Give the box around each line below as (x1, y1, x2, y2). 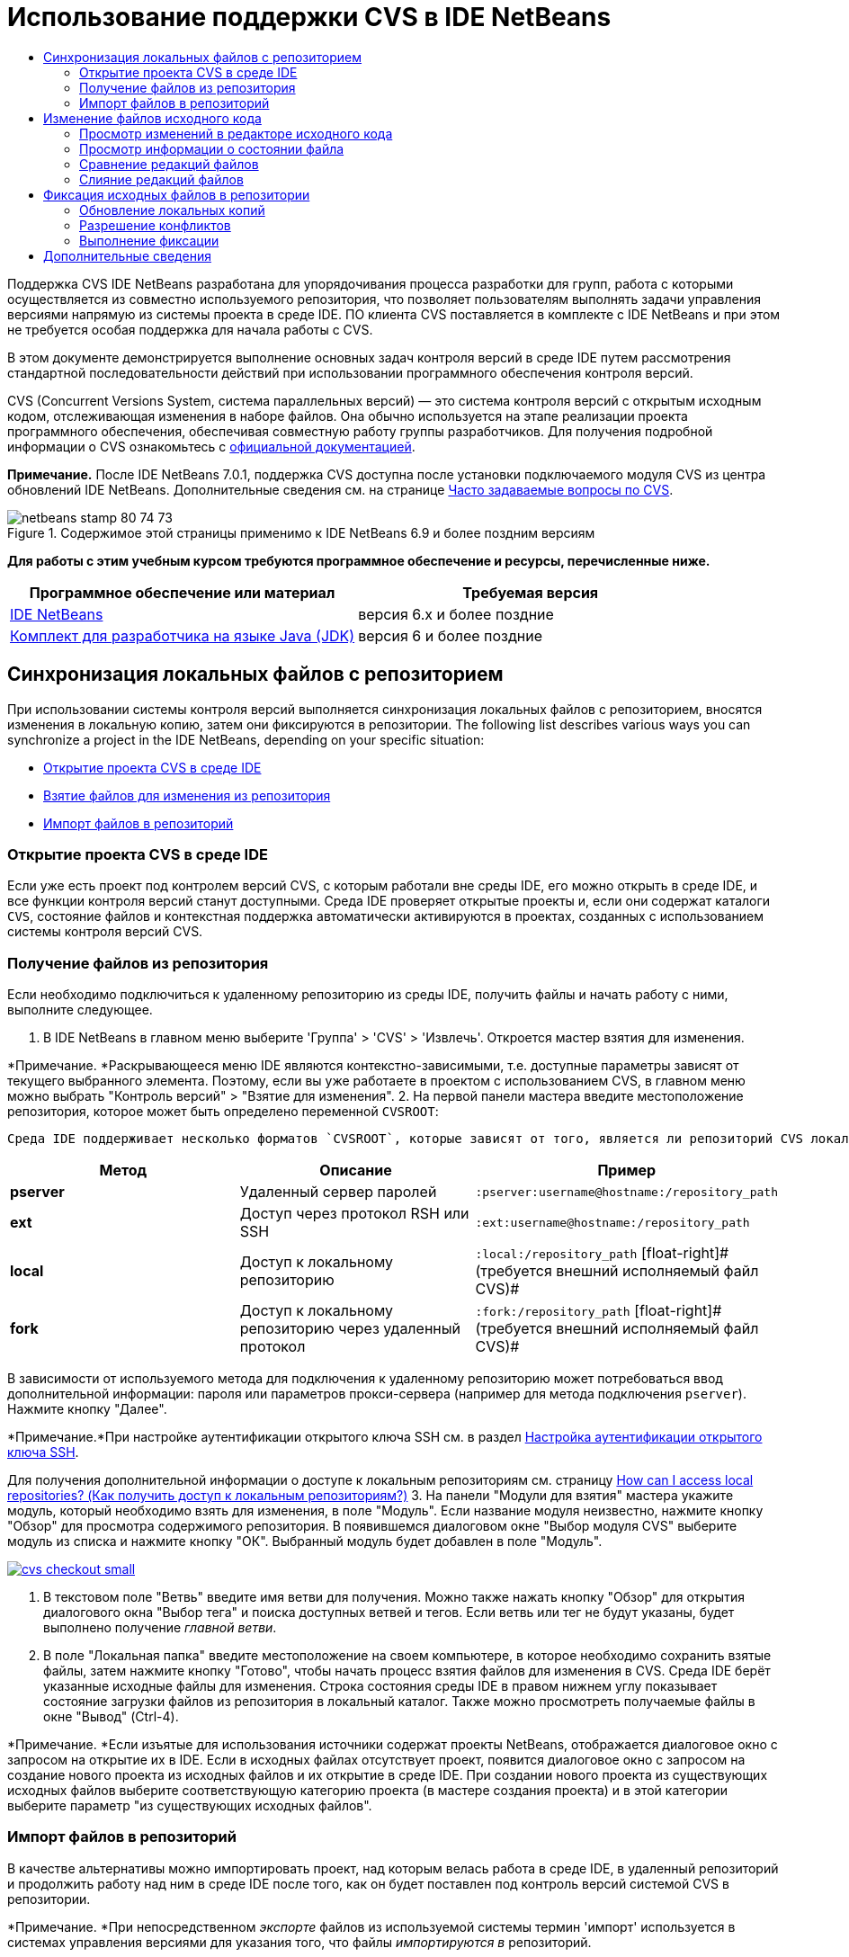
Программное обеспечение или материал (29, 583, 335, 602)
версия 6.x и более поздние (358, 604, 554, 623)
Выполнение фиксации (79, 232, 219, 248)
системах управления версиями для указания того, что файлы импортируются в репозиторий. (7, 1934, 592, 1950)
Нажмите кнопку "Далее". (7, 1401, 167, 1417)
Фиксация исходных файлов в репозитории (43, 186, 310, 202)
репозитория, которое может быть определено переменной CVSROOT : (7, 1104, 439, 1120)
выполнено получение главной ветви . (43, 1620, 277, 1636)
